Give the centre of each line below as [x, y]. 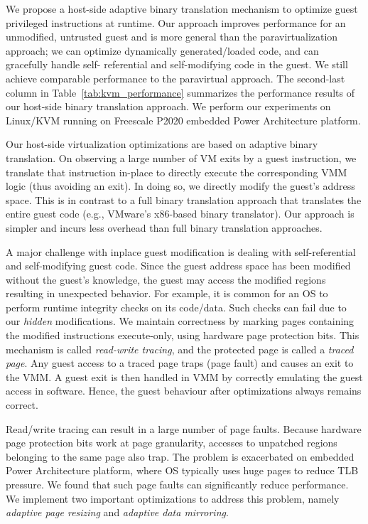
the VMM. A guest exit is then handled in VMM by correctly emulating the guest [184, 376]
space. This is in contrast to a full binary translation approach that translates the [184, 199]
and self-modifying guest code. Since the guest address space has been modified [178, 266]
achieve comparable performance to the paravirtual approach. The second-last [175, 78]
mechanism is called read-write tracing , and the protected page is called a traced [180, 349]
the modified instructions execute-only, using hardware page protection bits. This [183, 335]
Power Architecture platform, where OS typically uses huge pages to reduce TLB [182, 470]
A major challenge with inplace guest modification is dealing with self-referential [181, 251]
